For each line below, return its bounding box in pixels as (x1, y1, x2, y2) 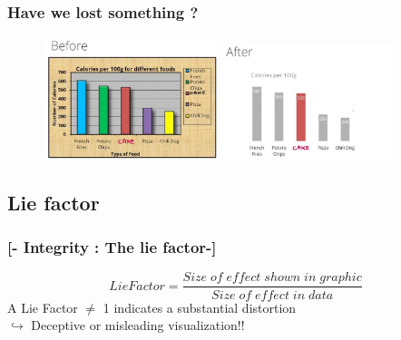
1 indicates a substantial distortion (103, 297, 297, 316)
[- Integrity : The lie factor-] (7, 236, 217, 258)
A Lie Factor (7, 297, 78, 316)
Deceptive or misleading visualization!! (31, 316, 245, 335)
